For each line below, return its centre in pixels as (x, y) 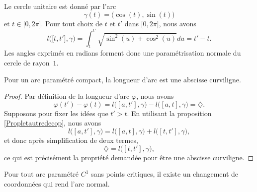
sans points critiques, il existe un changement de (165, 174)
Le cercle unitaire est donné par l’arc (60, 6)
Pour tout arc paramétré (42, 174)
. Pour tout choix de (72, 23)
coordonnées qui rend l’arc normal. (57, 183)
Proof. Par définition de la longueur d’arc (67, 96)
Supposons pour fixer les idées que (56, 113)
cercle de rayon (27, 63)
